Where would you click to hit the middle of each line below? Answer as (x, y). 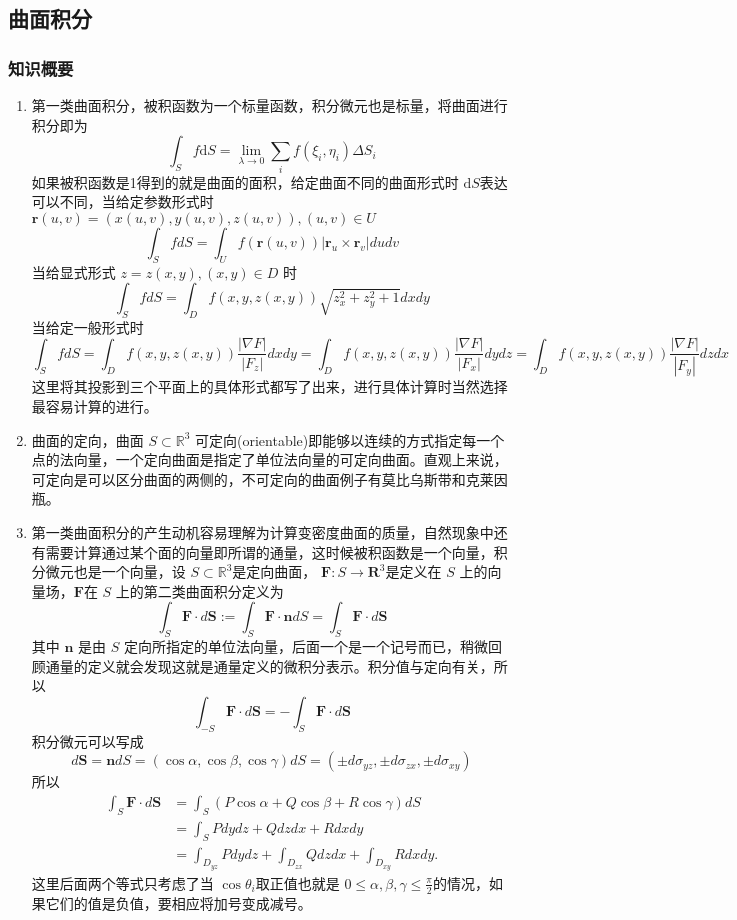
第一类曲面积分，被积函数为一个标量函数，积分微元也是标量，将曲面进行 (269, 105)
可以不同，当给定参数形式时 (122, 201)
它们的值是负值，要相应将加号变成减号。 (178, 902)
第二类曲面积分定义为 (213, 590)
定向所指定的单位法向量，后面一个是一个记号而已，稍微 (306, 646)
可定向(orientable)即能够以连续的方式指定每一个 (350, 439)
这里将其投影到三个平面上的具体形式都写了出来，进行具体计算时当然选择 (269, 386)
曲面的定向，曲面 (87, 439)
